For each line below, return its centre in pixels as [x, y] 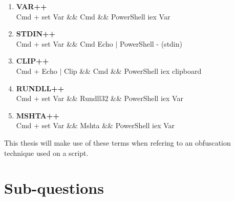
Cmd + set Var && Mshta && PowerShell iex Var [95, 125]
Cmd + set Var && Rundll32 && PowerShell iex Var [100, 98]
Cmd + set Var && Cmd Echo [65, 43]
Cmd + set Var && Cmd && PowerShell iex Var [93, 16]
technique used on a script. [46, 153]
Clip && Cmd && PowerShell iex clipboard [133, 71]
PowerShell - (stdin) [151, 43]
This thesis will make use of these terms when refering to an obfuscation [117, 142]
